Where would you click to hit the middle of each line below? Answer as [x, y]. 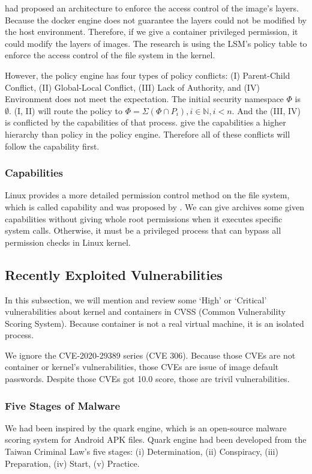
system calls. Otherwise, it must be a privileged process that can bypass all [143, 230]
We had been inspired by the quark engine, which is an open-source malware [146, 427]
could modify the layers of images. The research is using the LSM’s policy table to [156, 43]
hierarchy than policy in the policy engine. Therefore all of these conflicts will [148, 134]
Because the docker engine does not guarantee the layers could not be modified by [156, 20]
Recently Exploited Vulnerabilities [114, 274]
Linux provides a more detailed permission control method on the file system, [147, 195]
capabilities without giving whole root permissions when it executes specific [144, 218]
